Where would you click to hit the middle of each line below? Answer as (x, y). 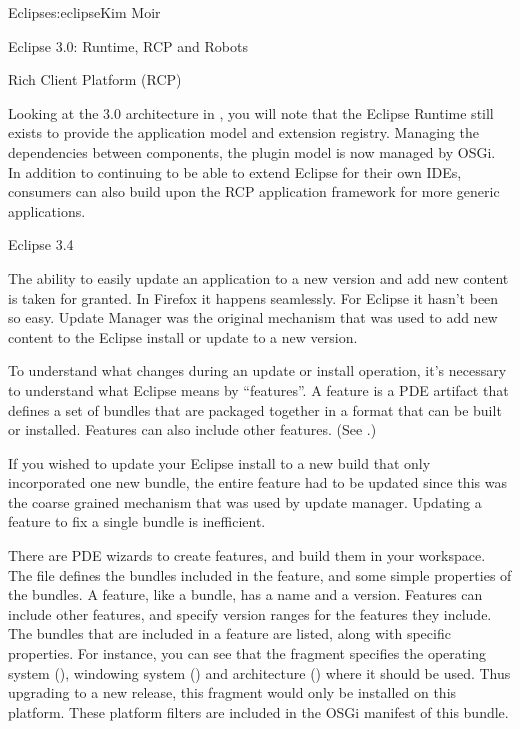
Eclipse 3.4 (41, 244)
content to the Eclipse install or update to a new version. (183, 336)
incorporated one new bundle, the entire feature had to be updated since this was (257, 482)
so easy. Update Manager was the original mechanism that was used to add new (253, 317)
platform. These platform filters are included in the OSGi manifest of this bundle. (258, 711)
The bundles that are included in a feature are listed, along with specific (229, 633)
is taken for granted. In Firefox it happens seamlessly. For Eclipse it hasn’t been (253, 297)
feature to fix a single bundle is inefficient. (137, 521)
